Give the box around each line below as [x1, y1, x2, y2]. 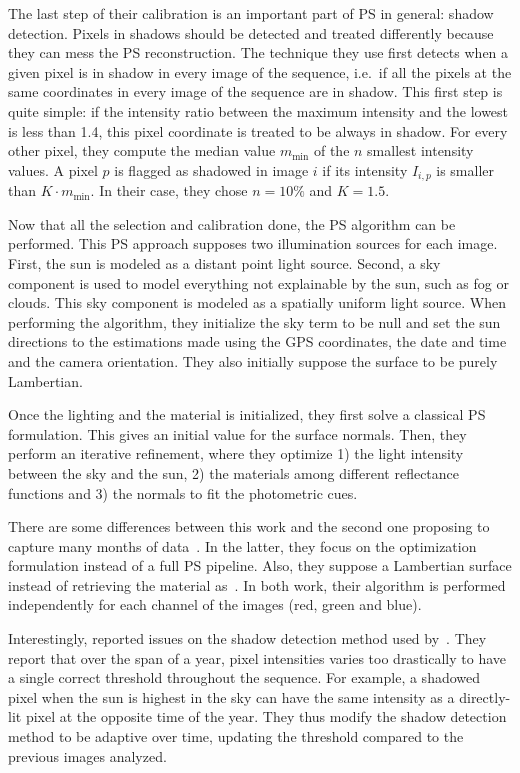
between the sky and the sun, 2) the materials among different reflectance [8, 462, 460, 483]
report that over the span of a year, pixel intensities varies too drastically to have [8, 647, 506, 668]
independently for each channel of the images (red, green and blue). [8, 594, 422, 615]
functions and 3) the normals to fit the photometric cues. [8, 482, 358, 503]
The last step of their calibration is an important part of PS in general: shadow [8, 3, 494, 23]
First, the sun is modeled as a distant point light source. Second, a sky [8, 252, 441, 273]
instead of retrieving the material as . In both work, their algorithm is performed [8, 574, 506, 595]
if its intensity [322, 159, 408, 180]
